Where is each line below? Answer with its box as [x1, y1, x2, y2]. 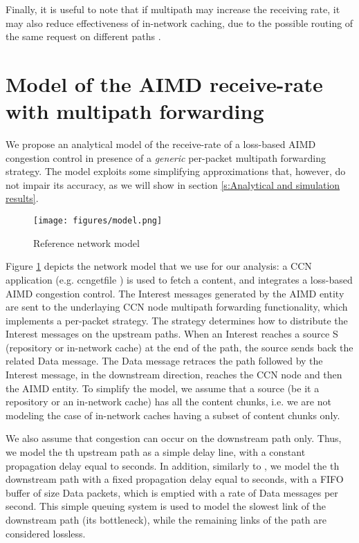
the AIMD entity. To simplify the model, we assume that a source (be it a [6, 380, 320, 395]
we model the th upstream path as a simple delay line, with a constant [6, 445, 306, 459]
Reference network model [33, 235, 140, 250]
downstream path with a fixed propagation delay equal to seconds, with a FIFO [6, 472, 344, 486]
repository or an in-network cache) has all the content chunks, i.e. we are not [6, 394, 331, 409]
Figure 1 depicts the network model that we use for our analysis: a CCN [6, 259, 312, 273]
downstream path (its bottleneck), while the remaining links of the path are [6, 513, 326, 526]
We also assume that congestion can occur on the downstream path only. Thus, [6, 431, 342, 445]
